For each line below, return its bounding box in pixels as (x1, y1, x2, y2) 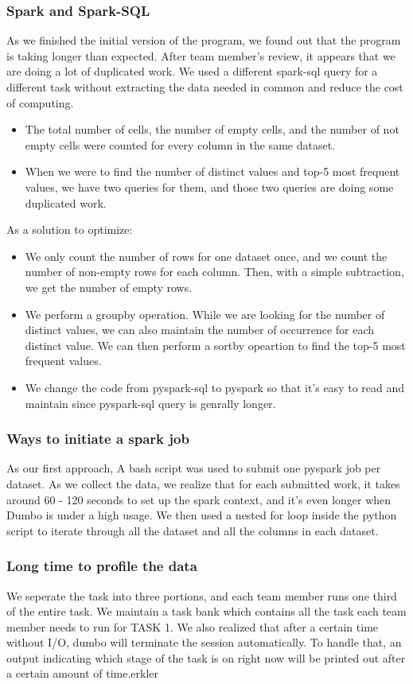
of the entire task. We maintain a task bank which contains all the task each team (6, 603, 407, 620)
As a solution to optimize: (6, 221, 133, 238)
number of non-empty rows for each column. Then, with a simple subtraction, (25, 263, 404, 280)
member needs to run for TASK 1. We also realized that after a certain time (6, 618, 379, 635)
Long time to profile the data (6, 556, 197, 576)
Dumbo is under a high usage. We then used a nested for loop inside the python (6, 507, 397, 523)
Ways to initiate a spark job (6, 429, 189, 449)
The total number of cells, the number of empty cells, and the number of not (25, 121, 399, 138)
